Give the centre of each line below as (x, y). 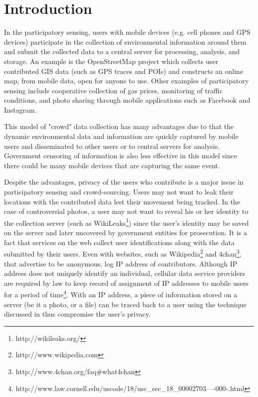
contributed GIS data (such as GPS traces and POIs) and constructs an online (124, 71)
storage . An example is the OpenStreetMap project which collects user (111, 61)
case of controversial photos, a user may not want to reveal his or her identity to (126, 211)
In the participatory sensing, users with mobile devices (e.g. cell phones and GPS (127, 32)
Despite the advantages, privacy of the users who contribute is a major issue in (124, 182)
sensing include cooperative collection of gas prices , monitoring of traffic (113, 90)
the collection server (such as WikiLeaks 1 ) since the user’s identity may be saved (127, 222)
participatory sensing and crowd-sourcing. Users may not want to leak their (119, 192)
